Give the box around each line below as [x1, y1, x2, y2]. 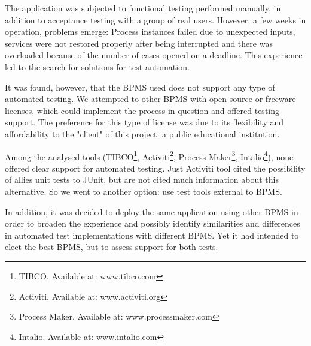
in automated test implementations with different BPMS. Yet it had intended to [5, 228, 299, 241]
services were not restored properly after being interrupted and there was [5, 37, 273, 49]
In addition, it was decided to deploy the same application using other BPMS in [5, 205, 298, 218]
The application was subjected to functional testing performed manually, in [5, 2, 281, 14]
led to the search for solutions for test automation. [5, 60, 190, 73]
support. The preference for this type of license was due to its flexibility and [5, 116, 284, 128]
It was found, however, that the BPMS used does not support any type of [5, 80, 275, 93]
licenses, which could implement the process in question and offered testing [5, 104, 280, 116]
